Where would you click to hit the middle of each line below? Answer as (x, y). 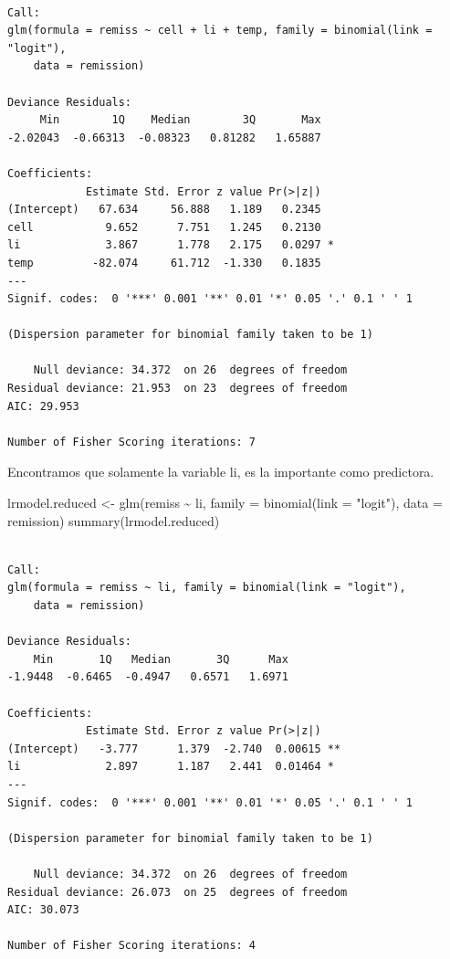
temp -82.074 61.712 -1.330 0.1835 (164, 263)
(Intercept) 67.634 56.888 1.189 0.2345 (164, 210)
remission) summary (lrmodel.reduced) (114, 520)
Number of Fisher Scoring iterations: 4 (132, 946)
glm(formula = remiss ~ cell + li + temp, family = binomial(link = (220, 31)
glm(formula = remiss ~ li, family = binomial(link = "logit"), (207, 588)
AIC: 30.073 (43, 910)
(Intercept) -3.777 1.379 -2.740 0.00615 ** (174, 748)
